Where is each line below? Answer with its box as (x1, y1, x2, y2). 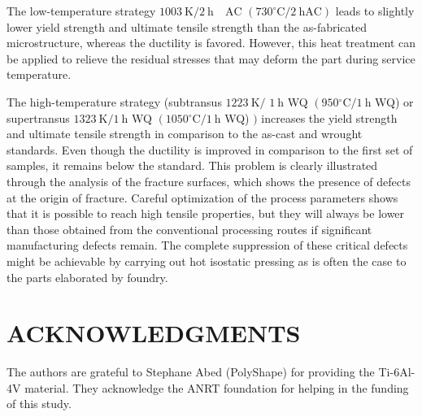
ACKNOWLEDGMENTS (7, 316, 301, 350)
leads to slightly (335, 2, 415, 19)
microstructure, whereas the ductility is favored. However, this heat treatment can (7, 34, 415, 51)
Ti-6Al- (378, 363, 415, 380)
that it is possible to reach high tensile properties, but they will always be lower (7, 205, 405, 222)
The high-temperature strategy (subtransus (7, 93, 222, 110)
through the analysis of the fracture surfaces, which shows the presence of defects (7, 172, 411, 189)
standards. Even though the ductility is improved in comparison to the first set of (7, 141, 413, 158)
